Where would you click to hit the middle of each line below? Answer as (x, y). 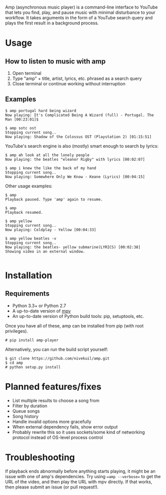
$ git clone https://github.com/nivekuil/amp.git (57, 358)
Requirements (27, 294)
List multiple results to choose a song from (56, 400)
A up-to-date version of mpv (41, 311)
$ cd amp (14, 363)
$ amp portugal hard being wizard (41, 111)
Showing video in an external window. (45, 251)
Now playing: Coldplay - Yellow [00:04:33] (51, 230)
